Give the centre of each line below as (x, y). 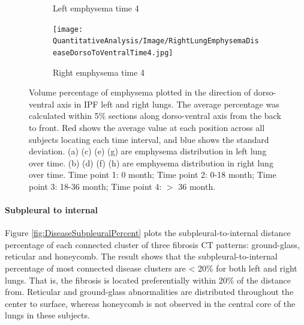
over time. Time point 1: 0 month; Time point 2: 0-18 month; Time (153, 175)
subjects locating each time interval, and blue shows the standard (149, 139)
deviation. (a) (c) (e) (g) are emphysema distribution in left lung (148, 151)
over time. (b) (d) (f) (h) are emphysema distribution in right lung (151, 163)
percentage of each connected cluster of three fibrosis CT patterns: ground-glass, (152, 244)
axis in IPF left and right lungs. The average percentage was (168, 104)
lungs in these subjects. (47, 315)
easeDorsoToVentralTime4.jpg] (113, 53)
